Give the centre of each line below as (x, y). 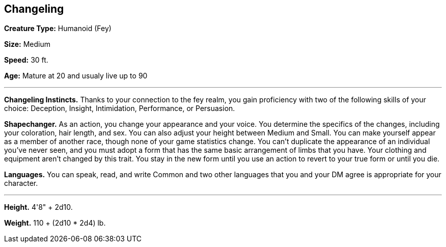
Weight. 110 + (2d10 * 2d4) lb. (55, 223)
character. (21, 183)
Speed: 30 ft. (26, 60)
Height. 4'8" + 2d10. (38, 207)
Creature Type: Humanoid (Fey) (58, 29)
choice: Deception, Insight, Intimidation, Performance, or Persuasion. (120, 108)
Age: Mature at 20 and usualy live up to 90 (76, 76)
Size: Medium (27, 44)
